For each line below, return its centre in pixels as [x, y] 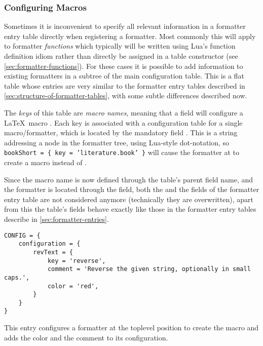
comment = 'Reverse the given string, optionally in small [149, 269]
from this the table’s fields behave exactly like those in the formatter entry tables [130, 209]
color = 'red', [73, 286]
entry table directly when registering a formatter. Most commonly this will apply [130, 36]
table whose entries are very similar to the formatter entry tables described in [125, 85]
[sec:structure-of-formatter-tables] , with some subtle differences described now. [126, 95]
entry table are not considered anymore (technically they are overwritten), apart [129, 199]
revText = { [53, 252]
